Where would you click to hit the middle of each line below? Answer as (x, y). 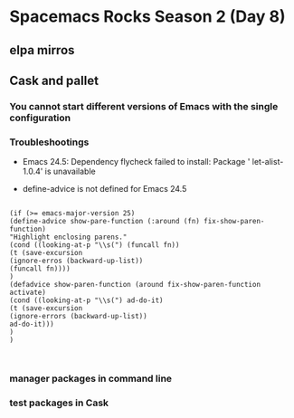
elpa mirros (42, 50)
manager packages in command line (91, 379)
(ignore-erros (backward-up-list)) (76, 261)
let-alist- (268, 162)
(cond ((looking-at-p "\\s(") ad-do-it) (87, 300)
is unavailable (71, 171)
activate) (28, 293)
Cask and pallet (54, 80)
